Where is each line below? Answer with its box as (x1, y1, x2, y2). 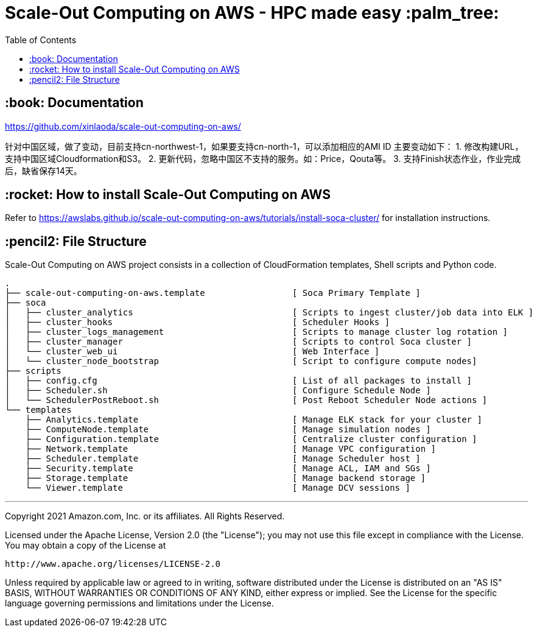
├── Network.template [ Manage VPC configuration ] (25, 444, 437, 454)
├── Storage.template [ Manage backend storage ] (25, 473, 426, 483)
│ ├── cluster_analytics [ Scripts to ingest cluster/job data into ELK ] (5, 307, 534, 318)
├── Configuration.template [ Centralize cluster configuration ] (25, 434, 477, 444)
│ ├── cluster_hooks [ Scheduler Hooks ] (5, 317, 390, 328)
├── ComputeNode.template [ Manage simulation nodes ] (25, 424, 431, 435)
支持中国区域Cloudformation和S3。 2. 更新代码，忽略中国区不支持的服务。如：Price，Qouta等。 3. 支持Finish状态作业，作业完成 (5, 153, 521, 164)
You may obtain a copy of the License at (5, 540, 166, 551)
